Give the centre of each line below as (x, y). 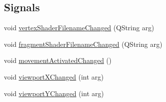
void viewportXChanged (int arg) (54, 76)
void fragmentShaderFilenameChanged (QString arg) (83, 44)
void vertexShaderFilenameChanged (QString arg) (79, 28)
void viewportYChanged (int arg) (54, 93)
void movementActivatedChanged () (58, 60)
